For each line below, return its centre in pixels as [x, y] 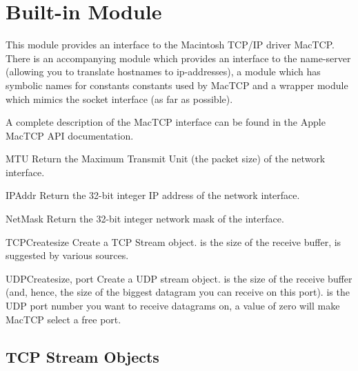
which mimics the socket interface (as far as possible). [119, 98]
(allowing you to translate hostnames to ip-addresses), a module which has [163, 72]
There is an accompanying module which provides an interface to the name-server [178, 58]
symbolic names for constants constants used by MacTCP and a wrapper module [177, 85]
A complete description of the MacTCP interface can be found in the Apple [166, 122]
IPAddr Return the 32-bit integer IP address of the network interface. [153, 195]
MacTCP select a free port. [63, 319]
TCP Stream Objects [82, 356]
